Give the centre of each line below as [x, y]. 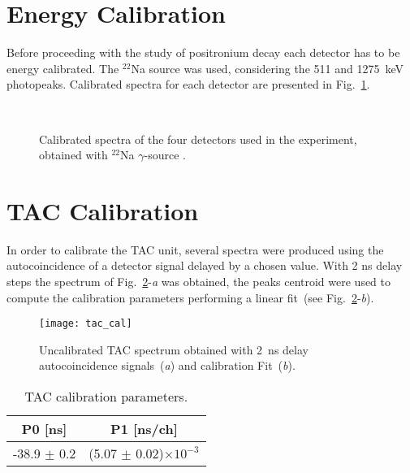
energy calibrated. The [63, 68]
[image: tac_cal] [86, 324]
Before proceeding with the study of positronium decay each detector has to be [203, 52]
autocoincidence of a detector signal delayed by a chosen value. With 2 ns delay [205, 265]
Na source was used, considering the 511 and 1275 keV [267, 68]
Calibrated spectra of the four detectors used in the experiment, [198, 139]
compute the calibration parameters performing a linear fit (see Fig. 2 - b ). [190, 297]
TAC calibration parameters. [106, 397]
